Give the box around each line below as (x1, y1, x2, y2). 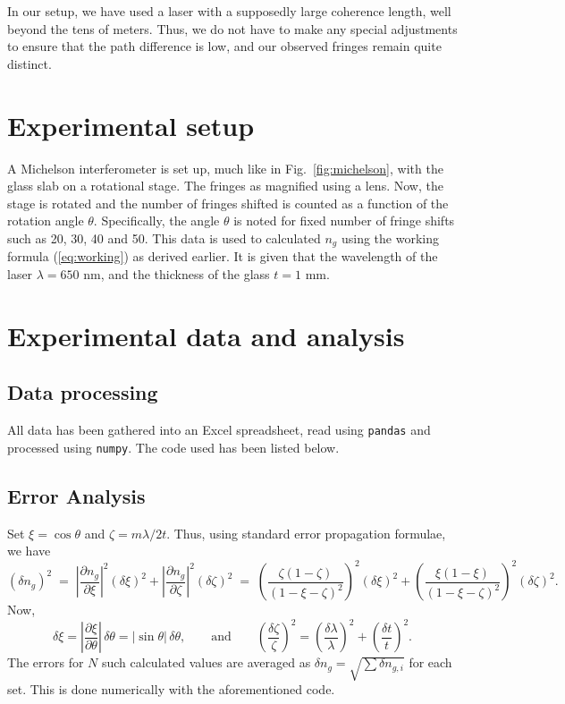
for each (409, 653, 452, 672)
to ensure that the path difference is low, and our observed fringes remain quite (7, 37, 442, 55)
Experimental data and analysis (7, 317, 405, 353)
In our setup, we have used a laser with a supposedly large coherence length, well (7, 2, 451, 20)
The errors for (7, 653, 84, 672)
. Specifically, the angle (93, 211, 220, 230)
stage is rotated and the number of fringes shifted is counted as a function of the (7, 193, 449, 212)
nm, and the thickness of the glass (83, 264, 270, 283)
